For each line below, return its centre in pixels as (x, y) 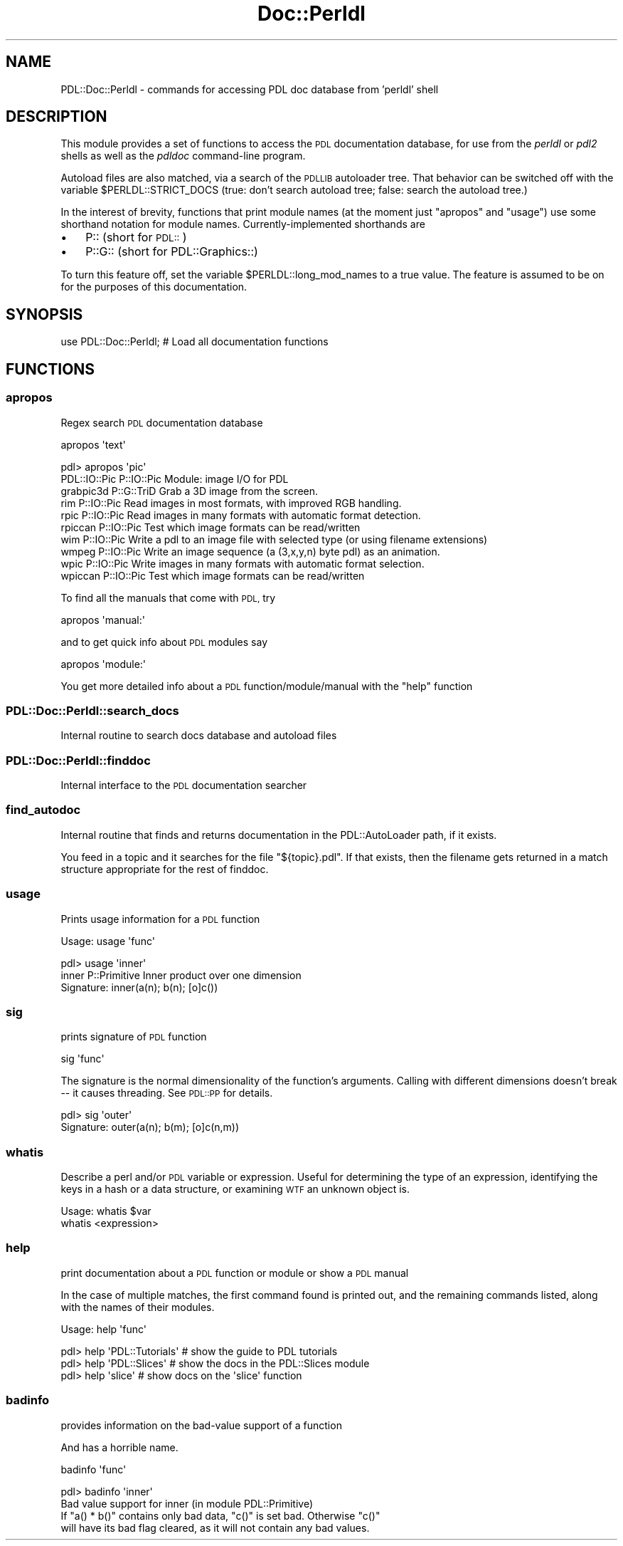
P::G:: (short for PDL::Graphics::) (172, 252)
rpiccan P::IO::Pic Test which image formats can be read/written (211, 527)
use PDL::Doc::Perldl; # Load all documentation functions (195, 342)
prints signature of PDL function (134, 1037)
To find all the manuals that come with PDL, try (168, 597)
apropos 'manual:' (103, 620)
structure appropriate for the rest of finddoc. (165, 869)
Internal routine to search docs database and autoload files (199, 736)
